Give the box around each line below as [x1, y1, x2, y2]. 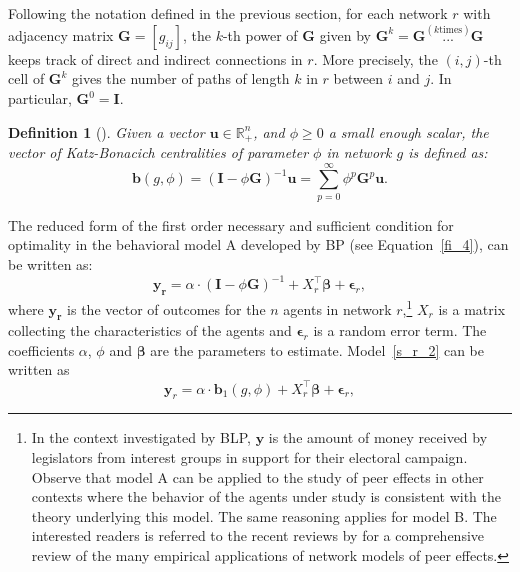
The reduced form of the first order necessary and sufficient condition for [8, 214, 454, 235]
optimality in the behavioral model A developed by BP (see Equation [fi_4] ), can [8, 234, 509, 255]
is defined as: [408, 142, 488, 163]
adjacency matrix [8, 24, 114, 45]
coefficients [8, 339, 75, 360]
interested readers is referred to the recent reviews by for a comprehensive [31, 525, 485, 546]
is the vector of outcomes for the [67, 298, 266, 319]
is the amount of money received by [268, 427, 488, 448]
